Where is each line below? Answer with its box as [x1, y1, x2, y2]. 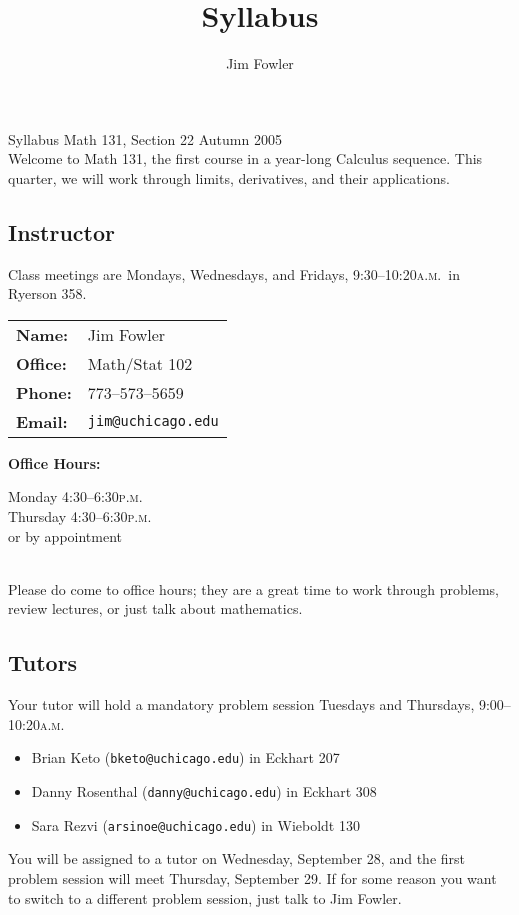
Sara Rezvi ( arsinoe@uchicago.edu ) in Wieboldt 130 [31, 814, 360, 835]
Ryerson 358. [8, 283, 87, 304]
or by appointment [8, 525, 123, 546]
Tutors [8, 647, 78, 678]
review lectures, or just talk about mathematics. [8, 598, 303, 619]
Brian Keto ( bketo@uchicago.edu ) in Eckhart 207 [31, 747, 340, 768]
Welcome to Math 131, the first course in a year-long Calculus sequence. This [8, 148, 483, 169]
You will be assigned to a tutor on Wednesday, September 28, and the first [8, 848, 466, 869]
